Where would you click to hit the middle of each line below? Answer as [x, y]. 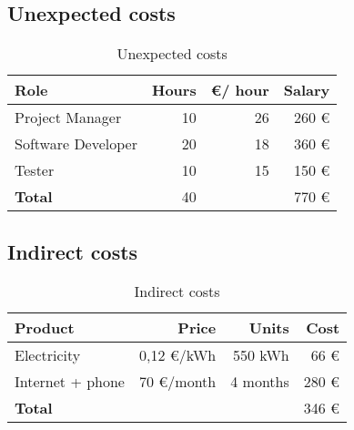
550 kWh [261, 355]
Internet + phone [70, 382]
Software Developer [76, 144]
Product [45, 328]
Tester [35, 170]
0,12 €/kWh [177, 355]
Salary [307, 90]
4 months [260, 382]
